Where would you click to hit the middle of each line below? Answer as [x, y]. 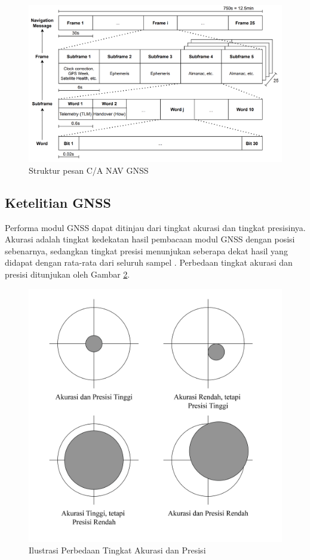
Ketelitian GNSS [58, 202]
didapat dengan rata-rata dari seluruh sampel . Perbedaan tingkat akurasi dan [149, 262]
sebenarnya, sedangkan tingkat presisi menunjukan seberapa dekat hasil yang [146, 250]
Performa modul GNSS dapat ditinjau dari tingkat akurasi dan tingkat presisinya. [155, 227]
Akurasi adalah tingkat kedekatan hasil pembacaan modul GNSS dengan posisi [150, 239]
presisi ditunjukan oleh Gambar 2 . [67, 274]
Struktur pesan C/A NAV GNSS [89, 170]
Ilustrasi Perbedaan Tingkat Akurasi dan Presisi [117, 550]
